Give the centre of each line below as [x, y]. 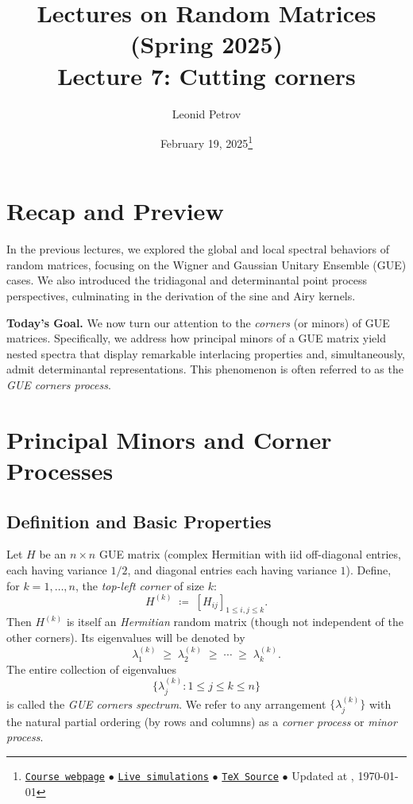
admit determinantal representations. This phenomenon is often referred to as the [205, 369]
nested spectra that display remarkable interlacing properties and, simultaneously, [206, 353]
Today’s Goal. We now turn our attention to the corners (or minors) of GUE [198, 322]
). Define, [369, 569]
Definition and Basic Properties [139, 521]
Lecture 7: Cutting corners [206, 75]
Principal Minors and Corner [169, 439]
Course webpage [65, 777]
